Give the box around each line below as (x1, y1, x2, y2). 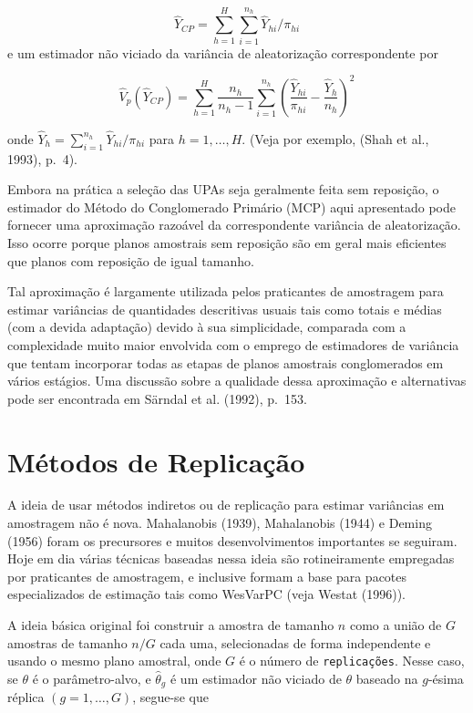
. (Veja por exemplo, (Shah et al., (242, 129, 429, 148)
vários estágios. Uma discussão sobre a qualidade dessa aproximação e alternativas (7, 371, 467, 390)
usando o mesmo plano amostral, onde (7, 651, 221, 670)
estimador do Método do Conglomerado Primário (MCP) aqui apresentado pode (7, 197, 456, 216)
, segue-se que (132, 687, 209, 707)
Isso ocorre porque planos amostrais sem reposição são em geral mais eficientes (7, 233, 447, 253)
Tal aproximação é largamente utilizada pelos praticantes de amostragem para (7, 282, 444, 301)
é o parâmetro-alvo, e (32, 668, 151, 687)
